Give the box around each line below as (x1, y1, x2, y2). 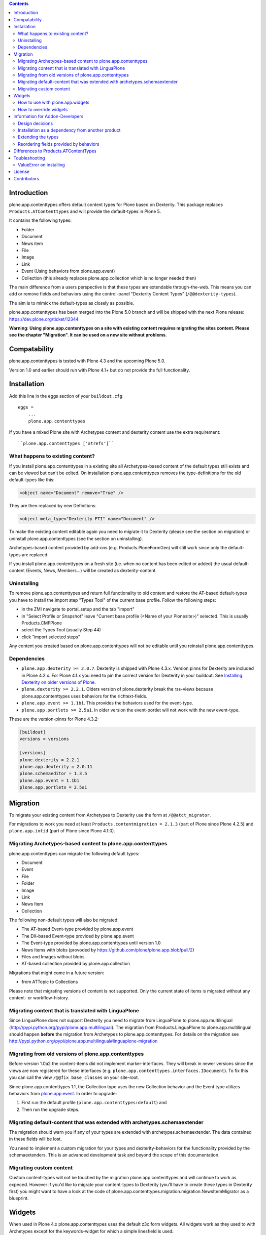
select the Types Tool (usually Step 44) (21, 627, 101, 633)
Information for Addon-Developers (13, 114, 84, 120)
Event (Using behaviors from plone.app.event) (21, 268, 115, 274)
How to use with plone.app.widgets (18, 99, 90, 106)
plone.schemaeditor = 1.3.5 (19, 771, 87, 777)
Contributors (13, 175, 39, 181)
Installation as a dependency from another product (18, 127, 121, 133)
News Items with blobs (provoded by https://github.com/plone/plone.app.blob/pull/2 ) (21, 947, 195, 953)
